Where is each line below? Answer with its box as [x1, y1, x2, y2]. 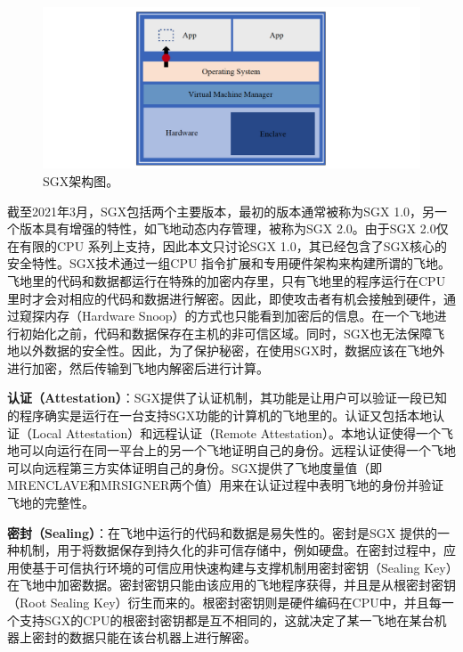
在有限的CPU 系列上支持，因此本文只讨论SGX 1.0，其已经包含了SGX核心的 [7, 236, 447, 255]
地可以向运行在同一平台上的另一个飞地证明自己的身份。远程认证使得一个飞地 [7, 441, 456, 460]
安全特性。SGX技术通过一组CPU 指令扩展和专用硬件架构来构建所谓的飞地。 [7, 254, 451, 273]
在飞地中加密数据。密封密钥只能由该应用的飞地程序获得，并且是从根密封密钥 [7, 575, 456, 594]
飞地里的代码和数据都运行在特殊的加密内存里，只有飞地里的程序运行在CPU [7, 271, 446, 289]
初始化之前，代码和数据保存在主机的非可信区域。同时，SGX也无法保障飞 [19, 323, 445, 342]
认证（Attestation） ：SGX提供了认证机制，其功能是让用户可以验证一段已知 [7, 388, 448, 407]
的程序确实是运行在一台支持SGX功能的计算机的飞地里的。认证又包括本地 [7, 406, 433, 425]
